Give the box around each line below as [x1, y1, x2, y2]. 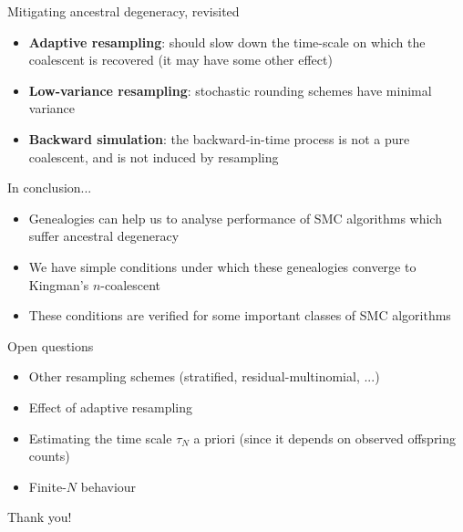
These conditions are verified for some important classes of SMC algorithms [28, 306, 451, 325]
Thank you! [7, 507, 72, 527]
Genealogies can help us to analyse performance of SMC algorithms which [28, 208, 442, 227]
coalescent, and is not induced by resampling [28, 147, 279, 166]
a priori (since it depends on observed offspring [193, 428, 457, 447]
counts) [28, 446, 70, 465]
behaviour [80, 476, 137, 495]
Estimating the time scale [28, 428, 172, 447]
